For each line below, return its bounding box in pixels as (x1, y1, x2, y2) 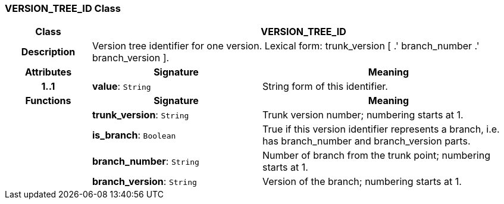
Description (21, 46, 76, 58)
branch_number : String (92, 155, 199, 168)
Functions (25, 95, 71, 107)
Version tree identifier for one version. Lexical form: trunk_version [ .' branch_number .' (92, 40, 480, 52)
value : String (92, 80, 151, 93)
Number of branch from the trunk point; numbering (262, 149, 490, 162)
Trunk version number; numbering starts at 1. (262, 109, 464, 121)
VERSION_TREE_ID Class (5, 2, 121, 14)
